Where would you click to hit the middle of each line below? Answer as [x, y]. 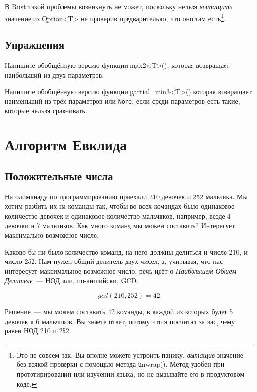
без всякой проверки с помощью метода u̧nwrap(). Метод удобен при [120, 364]
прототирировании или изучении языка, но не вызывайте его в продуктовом [130, 374]
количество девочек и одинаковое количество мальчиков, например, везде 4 [118, 215]
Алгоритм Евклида [66, 145]
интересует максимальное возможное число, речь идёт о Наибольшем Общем [121, 271]
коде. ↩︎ [27, 383]
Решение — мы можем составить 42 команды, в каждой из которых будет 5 [119, 311]
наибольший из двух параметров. [55, 75]
